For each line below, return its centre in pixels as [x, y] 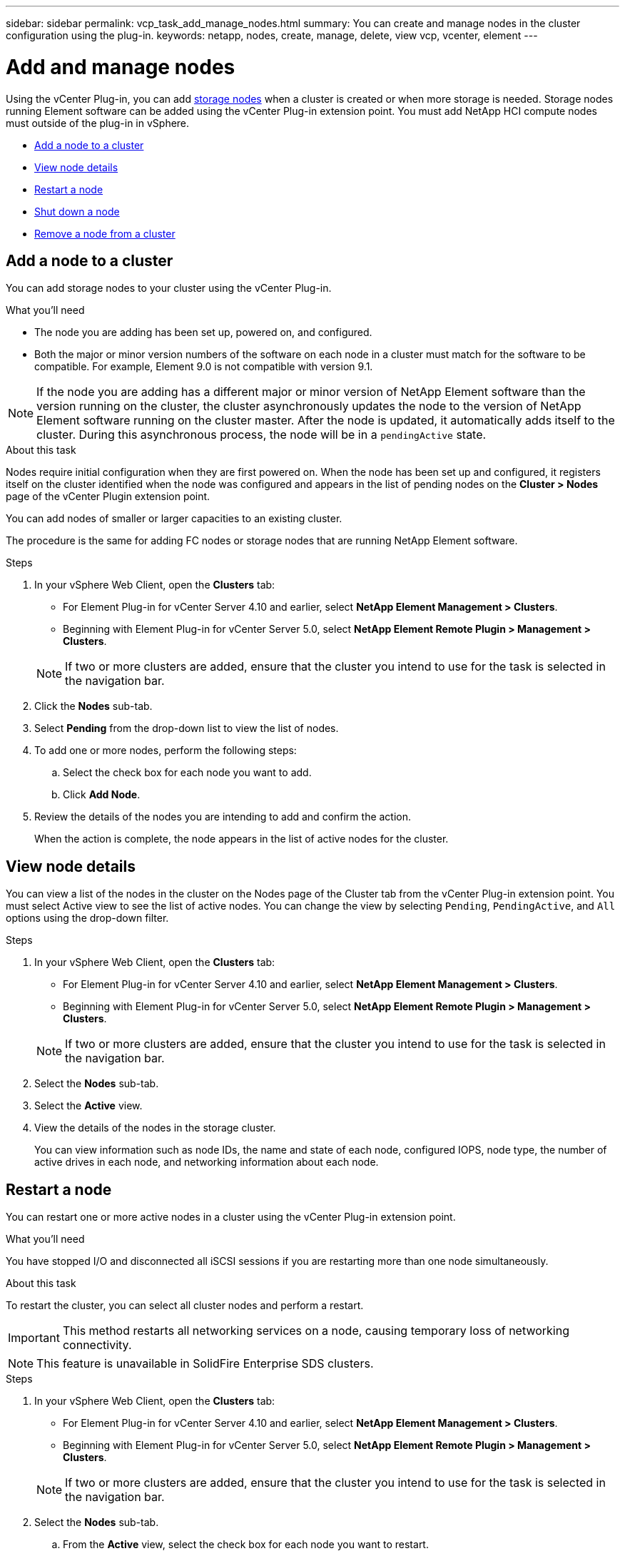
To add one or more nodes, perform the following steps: [166, 751]
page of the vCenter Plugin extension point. [108, 497]
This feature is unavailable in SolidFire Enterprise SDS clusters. [205, 1364]
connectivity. [97, 1345]
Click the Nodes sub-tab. [93, 706]
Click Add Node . [102, 795]
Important [34, 1338]
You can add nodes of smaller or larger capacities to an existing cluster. [174, 519]
